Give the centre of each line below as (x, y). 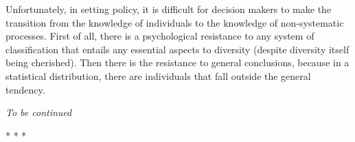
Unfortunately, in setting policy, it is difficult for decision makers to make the (169, 9)
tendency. (25, 89)
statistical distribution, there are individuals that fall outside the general (158, 75)
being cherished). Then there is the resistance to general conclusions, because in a (177, 62)
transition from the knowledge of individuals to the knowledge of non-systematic (175, 22)
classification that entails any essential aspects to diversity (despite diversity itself (177, 49)
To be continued (39, 112)
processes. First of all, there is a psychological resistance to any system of (160, 36)
